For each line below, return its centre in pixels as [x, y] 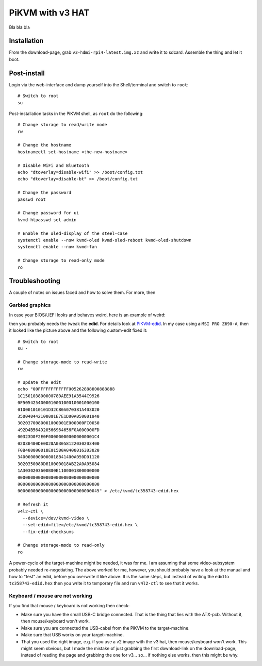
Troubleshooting [35, 281]
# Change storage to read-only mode [61, 260]
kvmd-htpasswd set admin [47, 220]
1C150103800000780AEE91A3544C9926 [58, 396]
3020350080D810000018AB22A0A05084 [58, 464]
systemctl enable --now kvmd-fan [57, 247]
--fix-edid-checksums [48, 532]
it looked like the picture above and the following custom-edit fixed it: [78, 330]
